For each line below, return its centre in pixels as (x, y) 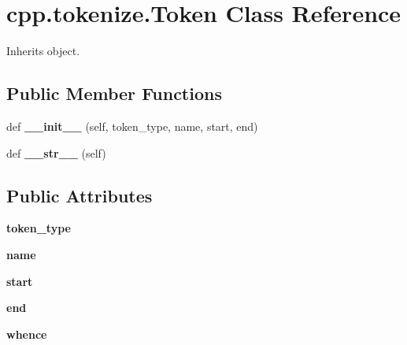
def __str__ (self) (56, 152)
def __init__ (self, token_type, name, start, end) (132, 126)
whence (27, 334)
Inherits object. (43, 51)
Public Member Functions (114, 93)
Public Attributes (80, 195)
